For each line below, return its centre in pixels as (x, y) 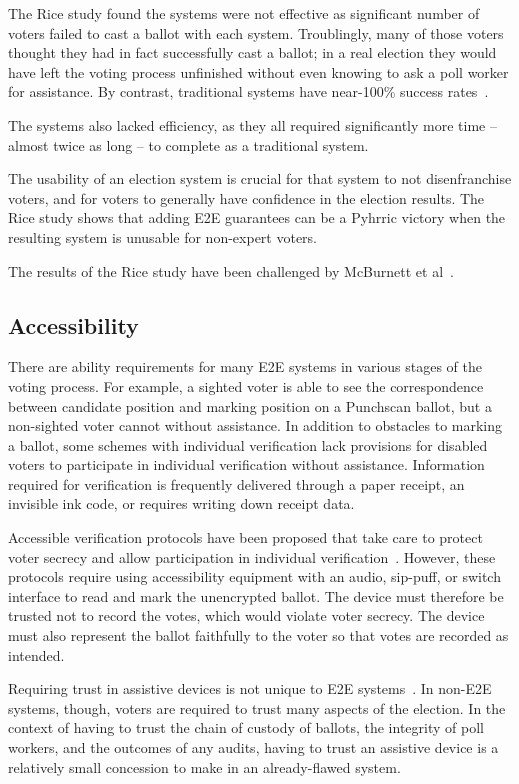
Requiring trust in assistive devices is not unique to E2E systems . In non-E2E (250, 688)
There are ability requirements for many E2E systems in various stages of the (245, 366)
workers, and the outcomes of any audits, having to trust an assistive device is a (253, 747)
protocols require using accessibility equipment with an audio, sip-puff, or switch (254, 576)
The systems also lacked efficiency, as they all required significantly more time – (252, 124)
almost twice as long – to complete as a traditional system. (188, 144)
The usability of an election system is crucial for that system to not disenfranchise (260, 178)
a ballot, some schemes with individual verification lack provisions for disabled (248, 444)
